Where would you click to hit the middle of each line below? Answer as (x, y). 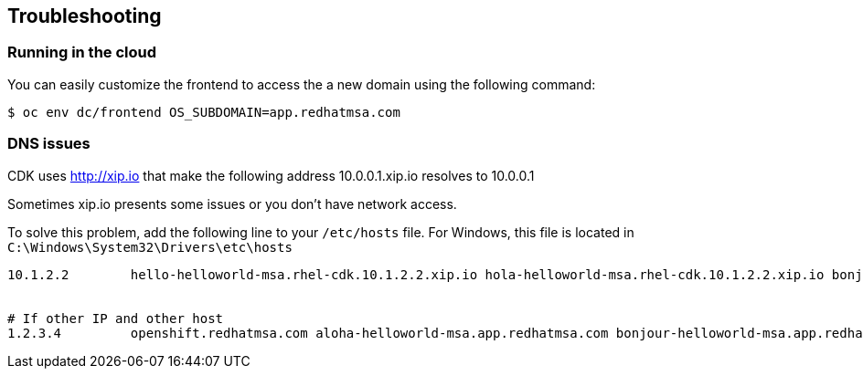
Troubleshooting (85, 16)
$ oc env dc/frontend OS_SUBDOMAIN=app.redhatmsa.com (204, 112)
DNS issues (49, 144)
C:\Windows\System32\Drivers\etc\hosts (150, 247)
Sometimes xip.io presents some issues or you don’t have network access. (232, 204)
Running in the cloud (82, 52)
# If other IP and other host (116, 318)
